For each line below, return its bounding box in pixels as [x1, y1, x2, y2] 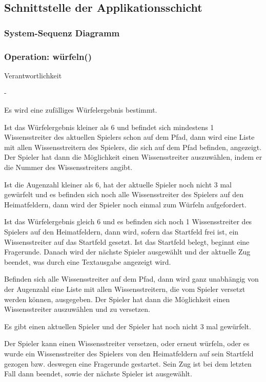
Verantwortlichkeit [4, 70, 62, 80]
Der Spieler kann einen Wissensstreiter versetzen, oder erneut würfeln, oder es [4, 338, 250, 349]
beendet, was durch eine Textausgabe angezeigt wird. [4, 256, 171, 267]
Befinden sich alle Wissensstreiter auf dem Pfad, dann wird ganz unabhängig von [4, 273, 259, 284]
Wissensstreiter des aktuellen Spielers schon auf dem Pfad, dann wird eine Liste [4, 132, 255, 142]
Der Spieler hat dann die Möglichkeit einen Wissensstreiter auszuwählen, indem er [4, 152, 262, 162]
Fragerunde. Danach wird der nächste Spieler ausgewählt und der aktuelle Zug [4, 246, 251, 257]
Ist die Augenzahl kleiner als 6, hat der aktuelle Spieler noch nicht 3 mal [4, 179, 232, 189]
